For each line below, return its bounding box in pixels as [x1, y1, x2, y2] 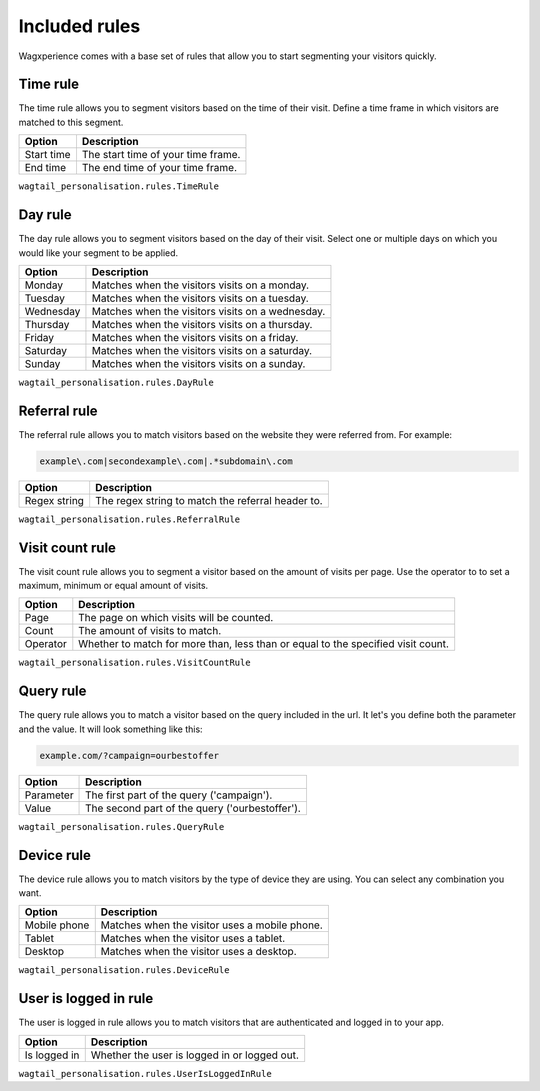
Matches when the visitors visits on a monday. [91, 278, 310, 292]
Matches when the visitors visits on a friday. [91, 330, 299, 344]
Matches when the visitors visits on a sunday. [91, 356, 306, 370]
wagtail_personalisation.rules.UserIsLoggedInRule [18, 1068, 272, 1079]
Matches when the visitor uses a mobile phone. [100, 918, 324, 932]
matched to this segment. [18, 116, 124, 128]
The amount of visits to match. [78, 624, 222, 638]
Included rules [18, 15, 141, 37]
